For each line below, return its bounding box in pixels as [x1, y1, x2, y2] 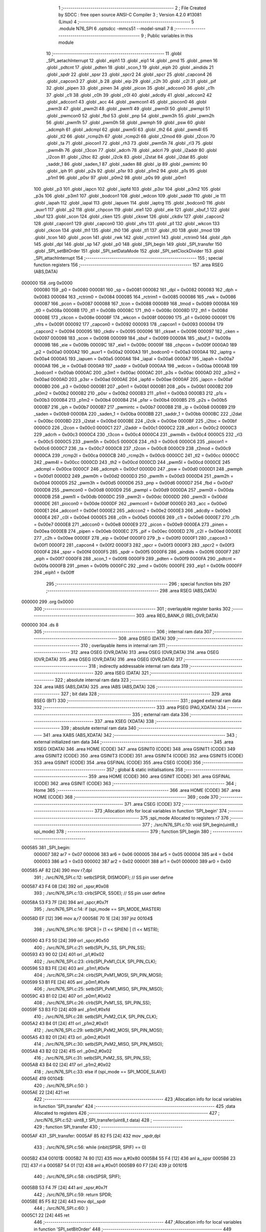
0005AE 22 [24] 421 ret [21, 1089, 69, 1095]
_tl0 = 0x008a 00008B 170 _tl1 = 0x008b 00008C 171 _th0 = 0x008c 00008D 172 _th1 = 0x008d [33, 308, 228, 313]
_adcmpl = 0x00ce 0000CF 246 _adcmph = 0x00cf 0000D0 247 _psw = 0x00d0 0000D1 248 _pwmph [33, 466, 243, 472]
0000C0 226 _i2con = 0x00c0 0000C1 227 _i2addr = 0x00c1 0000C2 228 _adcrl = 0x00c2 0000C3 [33, 425, 237, 431]
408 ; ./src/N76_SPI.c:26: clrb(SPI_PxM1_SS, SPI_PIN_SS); [33, 999, 151, 1005]
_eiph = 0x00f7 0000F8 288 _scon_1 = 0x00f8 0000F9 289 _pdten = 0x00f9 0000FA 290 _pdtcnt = [33, 556, 236, 562]
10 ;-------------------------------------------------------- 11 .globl [46, 51, 182, 57]
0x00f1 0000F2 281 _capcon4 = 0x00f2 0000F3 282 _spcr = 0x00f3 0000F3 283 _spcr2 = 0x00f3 [33, 542, 235, 548]
